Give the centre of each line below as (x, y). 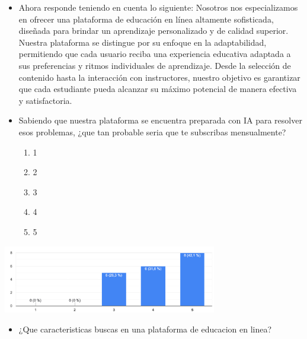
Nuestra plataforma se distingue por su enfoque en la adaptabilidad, (143, 42)
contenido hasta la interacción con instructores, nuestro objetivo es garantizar (159, 77)
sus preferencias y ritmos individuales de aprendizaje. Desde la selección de (155, 65)
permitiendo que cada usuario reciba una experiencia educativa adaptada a (155, 54)
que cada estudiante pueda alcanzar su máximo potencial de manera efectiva (158, 89)
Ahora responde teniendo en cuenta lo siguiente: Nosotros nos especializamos (158, 7)
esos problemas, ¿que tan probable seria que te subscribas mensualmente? (152, 132)
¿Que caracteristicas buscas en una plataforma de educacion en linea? (145, 329)
